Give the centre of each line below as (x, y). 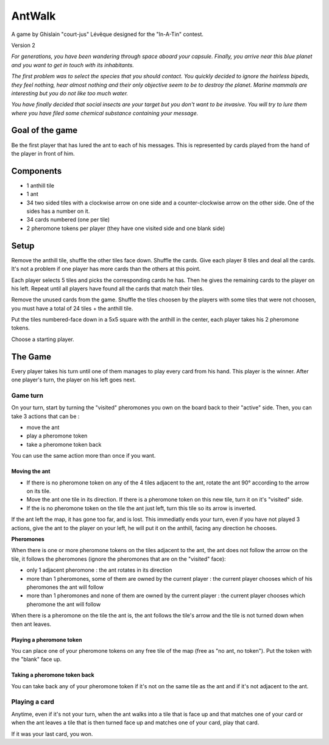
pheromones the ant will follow (65, 587)
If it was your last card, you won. (52, 734)
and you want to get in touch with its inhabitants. (73, 65)
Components (37, 171)
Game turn (27, 395)
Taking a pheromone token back (53, 675)
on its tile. (39, 491)
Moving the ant (31, 471)
